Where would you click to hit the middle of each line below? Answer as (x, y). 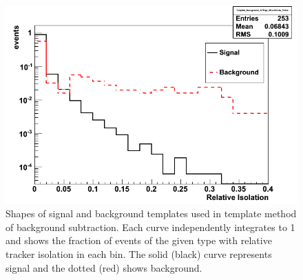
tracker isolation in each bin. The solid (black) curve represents (139, 253)
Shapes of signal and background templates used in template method (151, 213)
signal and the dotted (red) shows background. (104, 267)
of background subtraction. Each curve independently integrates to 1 (150, 227)
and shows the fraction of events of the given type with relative (139, 240)
